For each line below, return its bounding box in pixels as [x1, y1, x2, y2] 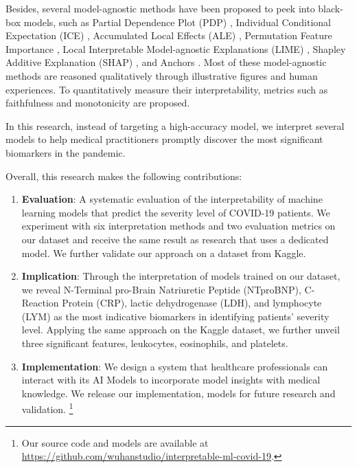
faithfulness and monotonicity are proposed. [5, 96, 190, 110]
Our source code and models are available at [21, 435, 209, 449]
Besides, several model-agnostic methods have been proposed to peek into [5, 1, 315, 15]
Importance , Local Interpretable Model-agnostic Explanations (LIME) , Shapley [5, 41, 346, 56]
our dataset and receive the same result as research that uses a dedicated [21, 232, 329, 246]
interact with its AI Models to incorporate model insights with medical [21, 372, 321, 387]
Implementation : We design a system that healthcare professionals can [21, 359, 328, 373]
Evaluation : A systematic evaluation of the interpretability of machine [21, 192, 323, 206]
